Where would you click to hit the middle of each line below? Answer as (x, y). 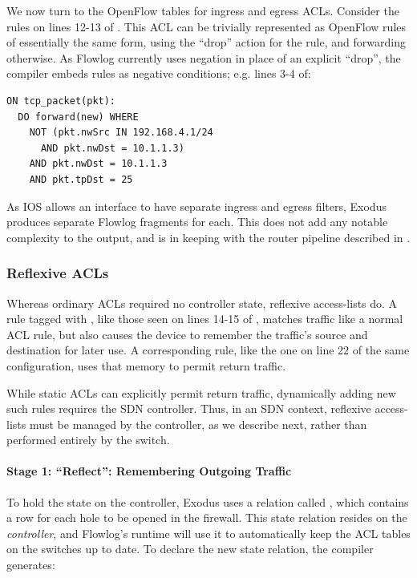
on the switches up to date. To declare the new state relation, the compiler (190, 549)
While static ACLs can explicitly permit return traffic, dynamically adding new (201, 392)
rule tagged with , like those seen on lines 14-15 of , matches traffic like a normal (205, 319)
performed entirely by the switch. (88, 440)
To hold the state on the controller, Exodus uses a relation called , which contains (208, 501)
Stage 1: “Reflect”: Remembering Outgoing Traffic (149, 471)
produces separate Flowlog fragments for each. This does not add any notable (197, 222)
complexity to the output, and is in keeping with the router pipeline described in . (208, 237)
